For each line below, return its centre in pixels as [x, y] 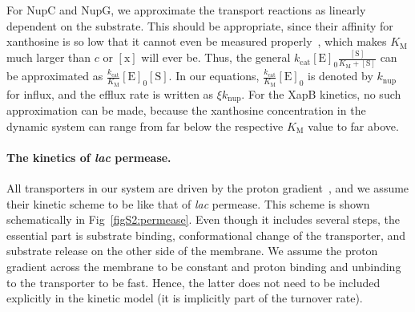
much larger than [49, 57]
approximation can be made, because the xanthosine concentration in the [186, 110]
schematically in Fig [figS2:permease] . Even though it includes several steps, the [203, 219]
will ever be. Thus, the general [216, 57]
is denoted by [340, 76]
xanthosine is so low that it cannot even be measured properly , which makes [197, 41]
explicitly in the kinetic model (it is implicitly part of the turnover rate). [185, 298]
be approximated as [55, 76]
